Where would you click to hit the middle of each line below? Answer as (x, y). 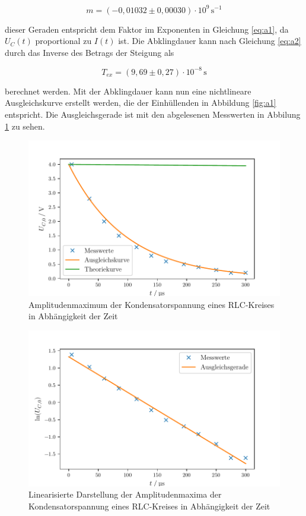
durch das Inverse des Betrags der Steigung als (90, 52)
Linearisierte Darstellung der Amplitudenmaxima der (125, 494)
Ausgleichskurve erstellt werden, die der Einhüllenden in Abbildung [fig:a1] (141, 103)
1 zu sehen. (25, 126)
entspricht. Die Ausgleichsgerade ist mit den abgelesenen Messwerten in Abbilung (153, 114)
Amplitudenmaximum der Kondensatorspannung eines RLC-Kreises (152, 304)
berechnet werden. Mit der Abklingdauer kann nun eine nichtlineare (128, 91)
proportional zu (63, 41)
